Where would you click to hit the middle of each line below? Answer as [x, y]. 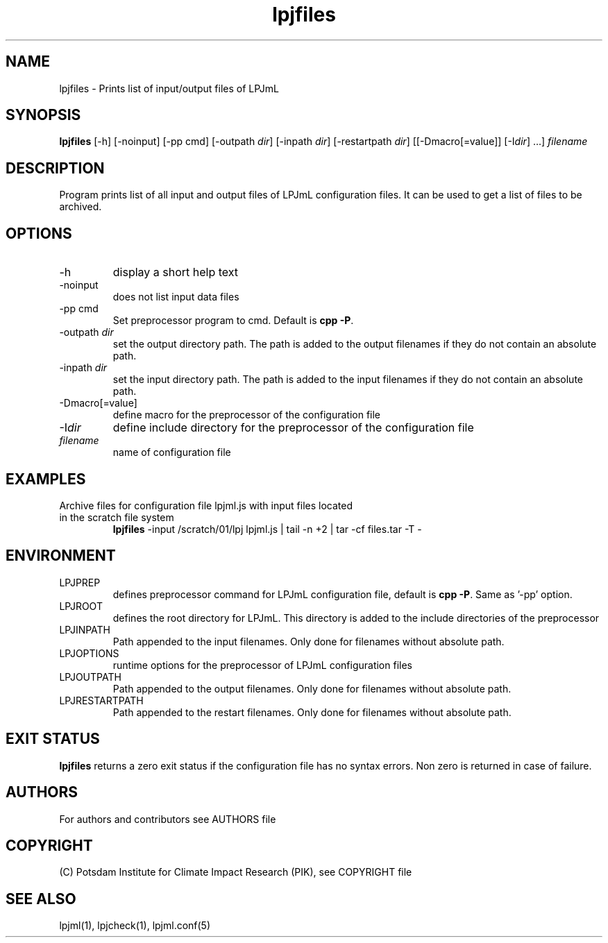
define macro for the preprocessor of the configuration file [247, 415]
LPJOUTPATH [90, 677]
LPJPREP [80, 582]
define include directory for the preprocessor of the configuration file [293, 428]
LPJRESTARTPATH [101, 700]
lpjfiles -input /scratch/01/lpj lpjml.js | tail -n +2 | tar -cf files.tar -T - [267, 529]
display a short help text [176, 272]
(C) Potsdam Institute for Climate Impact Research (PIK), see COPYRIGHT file [236, 872]
